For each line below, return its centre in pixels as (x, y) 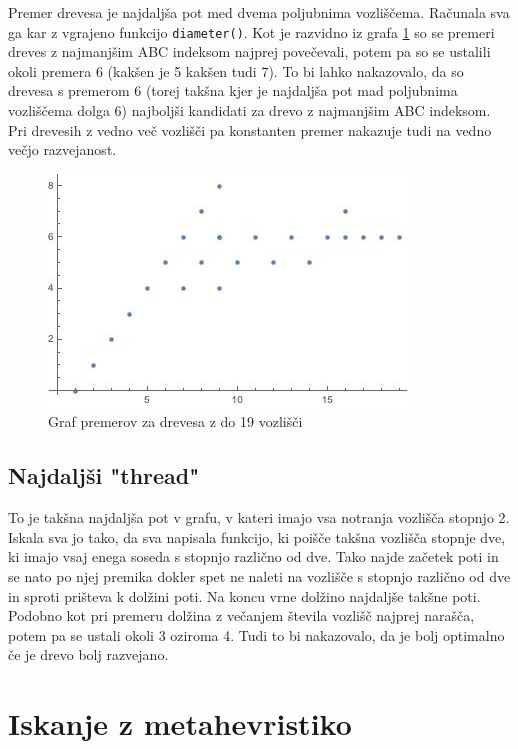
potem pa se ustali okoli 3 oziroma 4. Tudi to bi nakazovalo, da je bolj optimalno (256, 634)
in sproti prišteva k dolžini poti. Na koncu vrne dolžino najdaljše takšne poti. (244, 595)
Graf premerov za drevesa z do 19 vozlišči (175, 421)
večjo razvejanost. (62, 149)
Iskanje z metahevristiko (180, 723)
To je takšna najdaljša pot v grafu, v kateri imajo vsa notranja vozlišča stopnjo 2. (259, 517)
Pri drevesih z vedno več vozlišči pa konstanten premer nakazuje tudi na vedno (250, 129)
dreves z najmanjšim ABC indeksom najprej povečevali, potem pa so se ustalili (249, 51)
